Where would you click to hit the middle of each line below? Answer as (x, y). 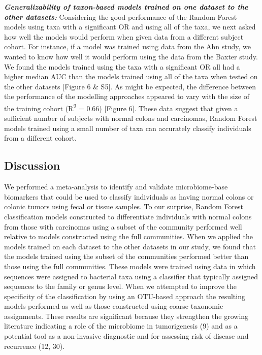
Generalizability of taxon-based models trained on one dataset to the (126, 7)
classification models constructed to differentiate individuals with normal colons (128, 216)
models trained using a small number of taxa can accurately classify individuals (128, 128)
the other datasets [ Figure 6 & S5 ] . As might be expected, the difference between (130, 86)
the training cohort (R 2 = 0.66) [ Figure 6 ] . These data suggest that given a (121, 107)
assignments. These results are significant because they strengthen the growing (126, 316)
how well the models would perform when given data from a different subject (124, 36)
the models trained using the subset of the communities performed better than (126, 256)
